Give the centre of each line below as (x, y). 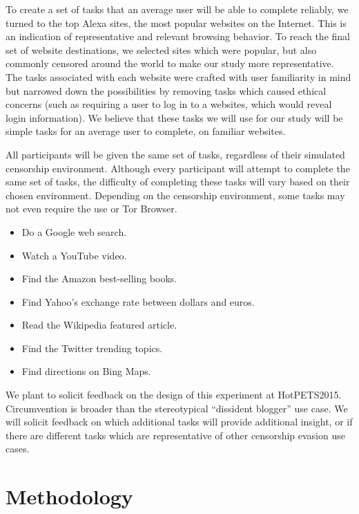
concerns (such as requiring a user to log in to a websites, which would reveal (169, 104)
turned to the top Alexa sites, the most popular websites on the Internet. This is (176, 22)
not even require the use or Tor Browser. (91, 209)
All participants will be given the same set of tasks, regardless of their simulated (175, 154)
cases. (18, 449)
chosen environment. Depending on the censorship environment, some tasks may (175, 195)
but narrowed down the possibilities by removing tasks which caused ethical (166, 90)
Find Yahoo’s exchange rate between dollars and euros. (138, 301)
